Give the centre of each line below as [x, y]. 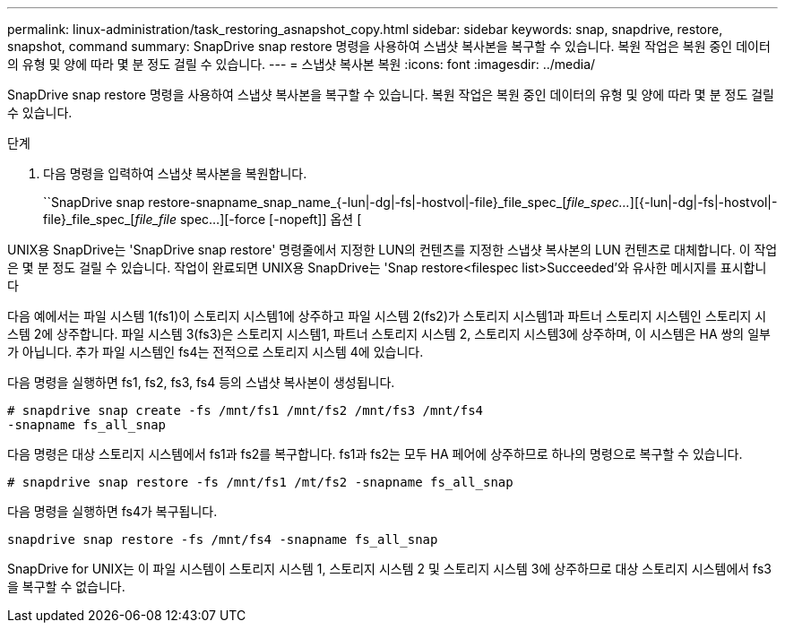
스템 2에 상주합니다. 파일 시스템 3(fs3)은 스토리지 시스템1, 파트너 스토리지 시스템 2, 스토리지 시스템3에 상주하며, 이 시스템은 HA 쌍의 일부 [389, 334]
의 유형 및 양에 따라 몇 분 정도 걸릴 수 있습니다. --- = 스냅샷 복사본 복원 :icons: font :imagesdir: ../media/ [302, 64]
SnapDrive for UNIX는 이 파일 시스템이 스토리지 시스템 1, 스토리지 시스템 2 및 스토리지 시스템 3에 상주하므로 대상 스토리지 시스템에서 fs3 [389, 569]
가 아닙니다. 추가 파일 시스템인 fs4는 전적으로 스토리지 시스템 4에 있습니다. [216, 352]
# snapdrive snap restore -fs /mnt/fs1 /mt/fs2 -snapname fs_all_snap [260, 482]
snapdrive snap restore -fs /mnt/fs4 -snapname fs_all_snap [223, 539]
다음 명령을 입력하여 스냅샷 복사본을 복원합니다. [175, 173]
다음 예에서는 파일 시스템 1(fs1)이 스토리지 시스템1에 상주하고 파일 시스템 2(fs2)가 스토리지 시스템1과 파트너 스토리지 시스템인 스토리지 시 [387, 316]
